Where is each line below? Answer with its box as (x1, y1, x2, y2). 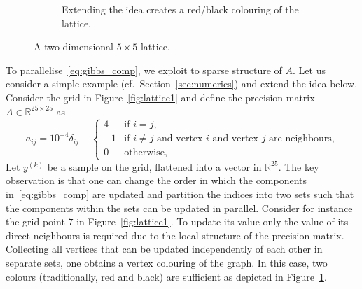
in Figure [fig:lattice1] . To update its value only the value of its (76, 214, 349, 229)
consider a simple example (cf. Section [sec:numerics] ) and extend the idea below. (6, 76, 358, 91)
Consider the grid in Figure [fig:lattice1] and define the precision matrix (6, 90, 315, 104)
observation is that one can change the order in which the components (6, 173, 307, 188)
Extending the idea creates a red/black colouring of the (62, 2, 299, 16)
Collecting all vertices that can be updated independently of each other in (6, 241, 323, 256)
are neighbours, (269, 134, 335, 144)
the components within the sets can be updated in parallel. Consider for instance (6, 200, 353, 215)
